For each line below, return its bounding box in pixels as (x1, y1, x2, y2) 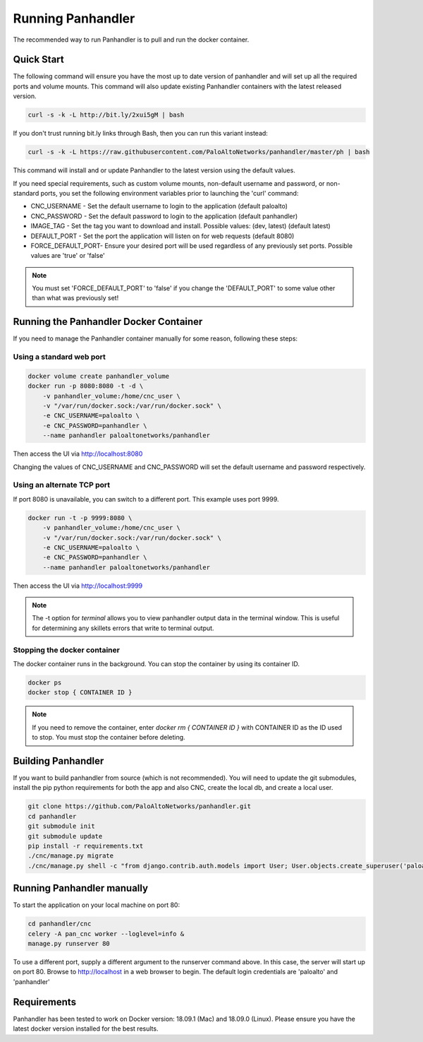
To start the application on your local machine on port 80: (13, 901, 180, 909)
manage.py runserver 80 (27, 940, 111, 948)
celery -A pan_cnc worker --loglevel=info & (27, 930, 185, 937)
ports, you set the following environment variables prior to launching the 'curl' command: (40, 189, 299, 197)
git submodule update (27, 832, 103, 840)
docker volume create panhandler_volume (27, 372, 169, 380)
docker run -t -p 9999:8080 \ (27, 514, 133, 522)
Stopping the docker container (13, 645, 120, 655)
